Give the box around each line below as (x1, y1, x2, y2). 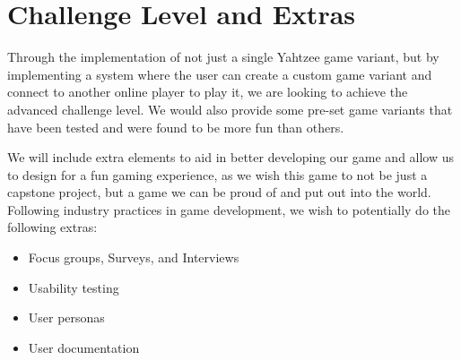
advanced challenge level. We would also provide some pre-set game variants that (7, 99, 453, 118)
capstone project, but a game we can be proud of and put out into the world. (7, 183, 431, 201)
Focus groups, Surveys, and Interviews (28, 248, 239, 267)
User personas (28, 308, 105, 327)
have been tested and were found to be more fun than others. (7, 117, 344, 136)
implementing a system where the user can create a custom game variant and (7, 64, 432, 83)
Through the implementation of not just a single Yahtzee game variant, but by (7, 47, 439, 66)
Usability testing (28, 278, 119, 296)
